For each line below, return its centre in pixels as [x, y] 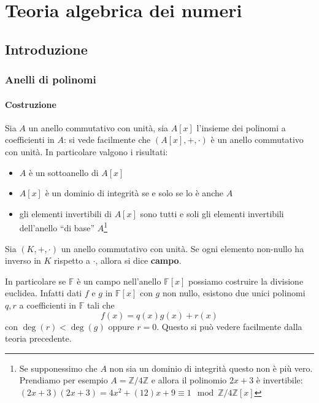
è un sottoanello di [63, 172]
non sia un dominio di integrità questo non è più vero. [211, 368]
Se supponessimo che [58, 368]
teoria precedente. [38, 338]
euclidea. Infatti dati [44, 293]
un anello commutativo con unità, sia [98, 127]
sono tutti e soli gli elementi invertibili [212, 213]
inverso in [23, 260]
